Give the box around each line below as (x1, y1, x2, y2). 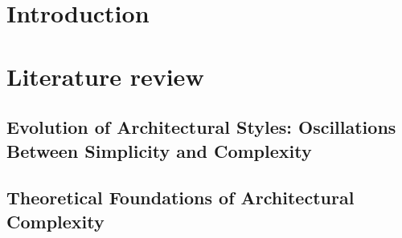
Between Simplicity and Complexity (6, 138, 312, 163)
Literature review (6, 59, 204, 92)
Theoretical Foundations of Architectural (6, 185, 355, 210)
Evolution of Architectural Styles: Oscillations (6, 115, 396, 139)
